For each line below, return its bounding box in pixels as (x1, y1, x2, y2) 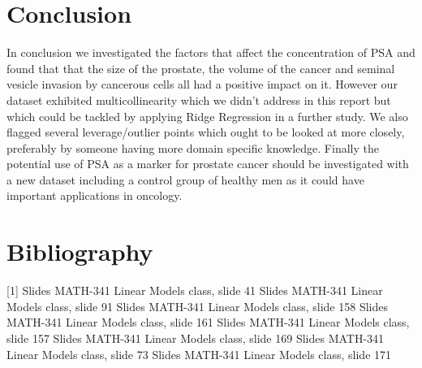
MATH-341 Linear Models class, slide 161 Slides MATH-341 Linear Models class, (6, 314, 410, 331)
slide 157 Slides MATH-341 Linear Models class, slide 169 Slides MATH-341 (6, 329, 385, 346)
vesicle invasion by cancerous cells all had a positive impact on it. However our (6, 76, 398, 93)
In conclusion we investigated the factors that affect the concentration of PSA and (6, 44, 416, 61)
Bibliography (6, 235, 153, 268)
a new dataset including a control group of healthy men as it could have (6, 171, 364, 188)
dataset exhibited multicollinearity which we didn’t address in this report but (6, 91, 391, 108)
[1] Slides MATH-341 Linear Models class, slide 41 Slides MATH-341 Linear (6, 282, 383, 299)
